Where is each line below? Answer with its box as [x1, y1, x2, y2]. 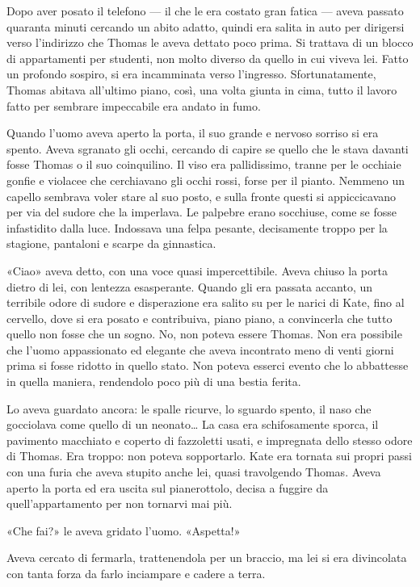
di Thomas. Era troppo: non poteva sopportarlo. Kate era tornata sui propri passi [6, 447, 412, 464]
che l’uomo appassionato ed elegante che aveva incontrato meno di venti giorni [6, 341, 394, 358]
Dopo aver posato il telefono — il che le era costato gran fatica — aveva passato [6, 2, 404, 19]
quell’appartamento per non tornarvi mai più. [6, 495, 233, 512]
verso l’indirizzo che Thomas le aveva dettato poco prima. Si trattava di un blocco [6, 34, 414, 51]
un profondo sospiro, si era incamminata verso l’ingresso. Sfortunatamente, [6, 65, 376, 82]
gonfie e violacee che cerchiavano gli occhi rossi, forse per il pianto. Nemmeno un [6, 171, 405, 188]
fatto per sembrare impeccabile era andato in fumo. [6, 97, 261, 114]
